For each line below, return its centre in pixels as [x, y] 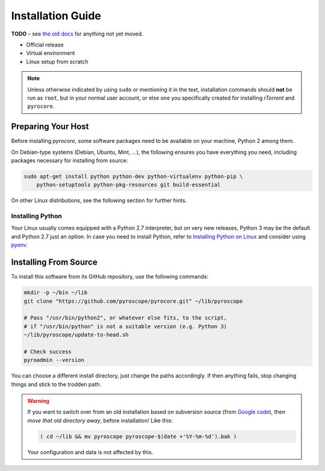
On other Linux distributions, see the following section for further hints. [99, 201]
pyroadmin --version [54, 360]
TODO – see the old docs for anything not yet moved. [77, 34]
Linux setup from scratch [57, 62]
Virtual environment [51, 53]
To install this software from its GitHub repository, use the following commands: [110, 277]
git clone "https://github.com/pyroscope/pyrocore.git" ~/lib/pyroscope [133, 301]
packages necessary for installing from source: [70, 160]
